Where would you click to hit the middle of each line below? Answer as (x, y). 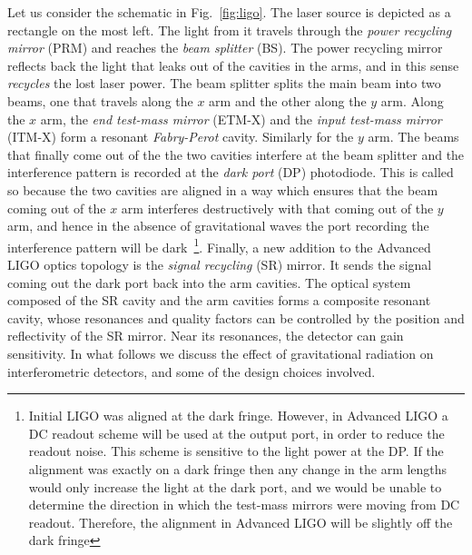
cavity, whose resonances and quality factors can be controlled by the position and (236, 317)
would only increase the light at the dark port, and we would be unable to (235, 486)
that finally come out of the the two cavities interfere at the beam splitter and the (236, 154)
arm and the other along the (288, 100)
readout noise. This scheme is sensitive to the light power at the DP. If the (236, 451)
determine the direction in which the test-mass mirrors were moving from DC (244, 505)
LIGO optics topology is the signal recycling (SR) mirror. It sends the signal (220, 264)
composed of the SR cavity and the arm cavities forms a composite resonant (219, 300)
